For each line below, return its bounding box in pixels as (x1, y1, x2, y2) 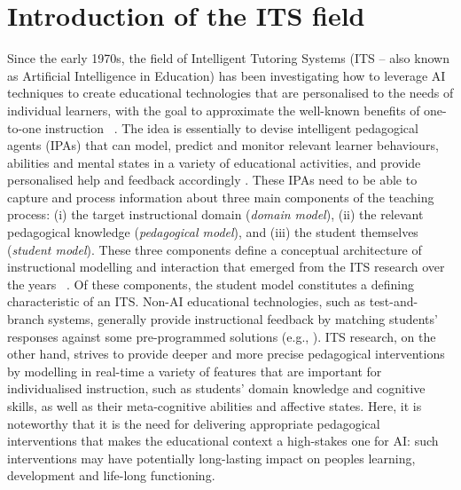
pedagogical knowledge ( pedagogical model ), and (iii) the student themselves (7, 223, 418, 241)
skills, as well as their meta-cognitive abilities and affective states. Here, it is (7, 397, 422, 415)
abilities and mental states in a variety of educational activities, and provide (7, 153, 421, 171)
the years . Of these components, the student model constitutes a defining (7, 274, 414, 293)
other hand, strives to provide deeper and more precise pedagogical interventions (7, 344, 445, 363)
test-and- (369, 292, 418, 311)
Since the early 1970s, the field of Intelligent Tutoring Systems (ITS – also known (7, 49, 449, 67)
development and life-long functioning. (7, 466, 215, 485)
